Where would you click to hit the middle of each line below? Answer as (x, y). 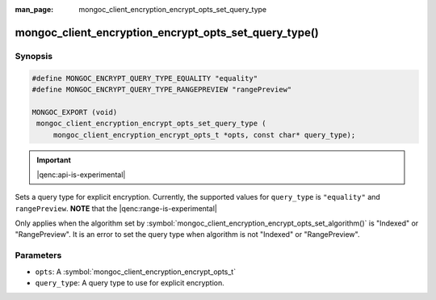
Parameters (38, 256)
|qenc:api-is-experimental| (81, 175)
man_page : (34, 9)
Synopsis (34, 56)
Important (54, 160)
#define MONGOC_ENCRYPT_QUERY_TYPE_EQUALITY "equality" (145, 78)
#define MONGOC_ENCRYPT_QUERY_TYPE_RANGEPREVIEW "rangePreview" (162, 89)
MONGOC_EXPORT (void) (75, 112)
